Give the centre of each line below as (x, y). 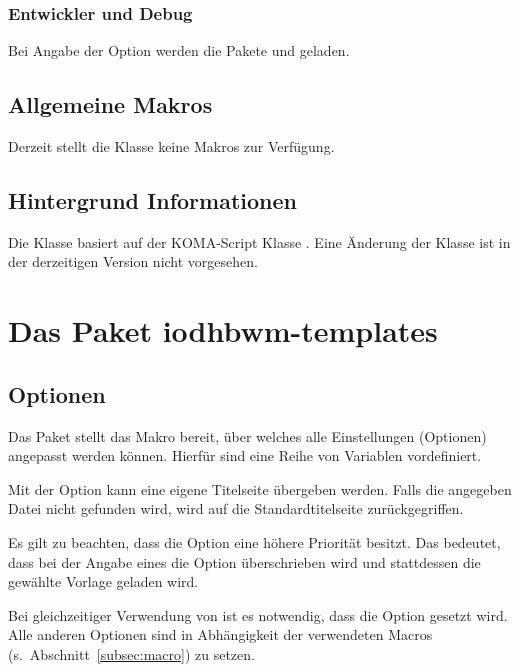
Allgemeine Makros (110, 104)
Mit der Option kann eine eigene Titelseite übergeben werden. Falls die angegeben (260, 488)
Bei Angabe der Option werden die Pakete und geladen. (179, 50)
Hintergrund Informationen (152, 200)
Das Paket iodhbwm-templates (223, 330)
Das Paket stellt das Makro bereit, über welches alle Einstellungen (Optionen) (247, 435)
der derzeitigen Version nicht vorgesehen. (133, 261)
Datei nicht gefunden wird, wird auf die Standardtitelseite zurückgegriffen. (236, 508)
